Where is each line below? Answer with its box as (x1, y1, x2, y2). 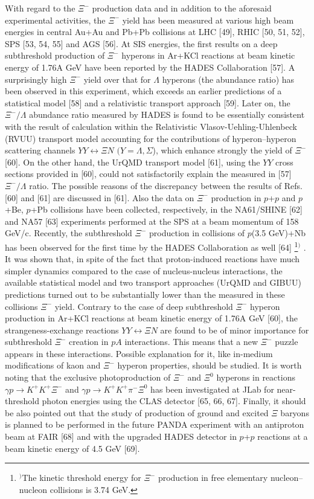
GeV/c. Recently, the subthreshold (5, 227, 132, 239)
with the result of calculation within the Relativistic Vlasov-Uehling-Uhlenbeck (5, 120, 297, 132)
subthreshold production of (5, 49, 105, 62)
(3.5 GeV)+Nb (251, 227, 306, 239)
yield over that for (83, 72, 151, 85)
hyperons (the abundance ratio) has (162, 72, 295, 85)
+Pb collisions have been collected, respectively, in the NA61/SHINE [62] (30, 203, 303, 216)
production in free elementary (158, 471, 268, 484)
